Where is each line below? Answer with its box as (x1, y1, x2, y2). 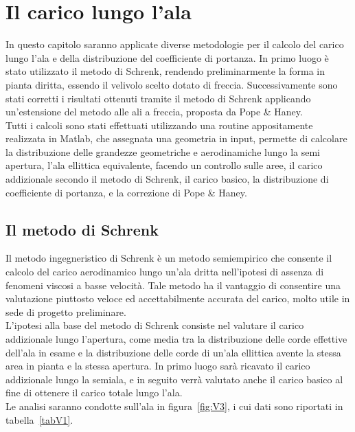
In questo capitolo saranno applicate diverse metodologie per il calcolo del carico (5, 37, 344, 52)
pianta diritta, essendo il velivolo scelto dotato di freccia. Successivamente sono (5, 77, 338, 91)
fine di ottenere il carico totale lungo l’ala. (5, 385, 183, 400)
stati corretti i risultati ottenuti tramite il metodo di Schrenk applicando (5, 91, 311, 105)
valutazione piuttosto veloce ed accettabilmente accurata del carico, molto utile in (5, 291, 350, 306)
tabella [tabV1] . (5, 412, 73, 427)
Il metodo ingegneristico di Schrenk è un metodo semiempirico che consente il (5, 251, 332, 265)
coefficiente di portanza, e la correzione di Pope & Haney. (5, 185, 247, 199)
